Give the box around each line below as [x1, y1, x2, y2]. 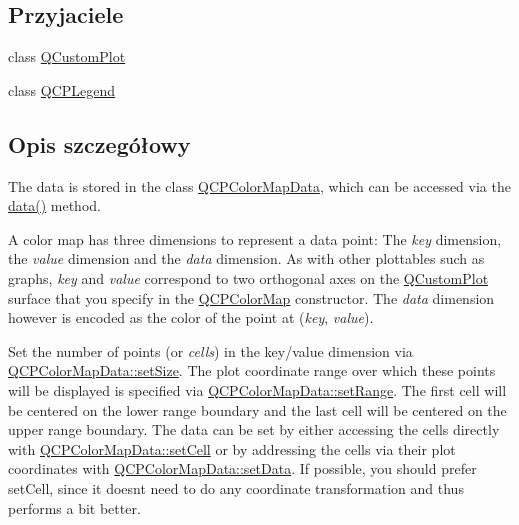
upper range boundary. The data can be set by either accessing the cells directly [8, 419, 500, 440]
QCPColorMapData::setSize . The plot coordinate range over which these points [8, 360, 496, 381]
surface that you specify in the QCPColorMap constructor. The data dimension [8, 287, 495, 308]
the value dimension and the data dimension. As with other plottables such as [8, 248, 485, 269]
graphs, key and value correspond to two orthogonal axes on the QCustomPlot [8, 267, 489, 288]
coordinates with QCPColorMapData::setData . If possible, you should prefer [8, 458, 477, 479]
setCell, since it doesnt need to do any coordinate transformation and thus [8, 477, 464, 498]
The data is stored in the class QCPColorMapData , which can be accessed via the [8, 175, 511, 196]
